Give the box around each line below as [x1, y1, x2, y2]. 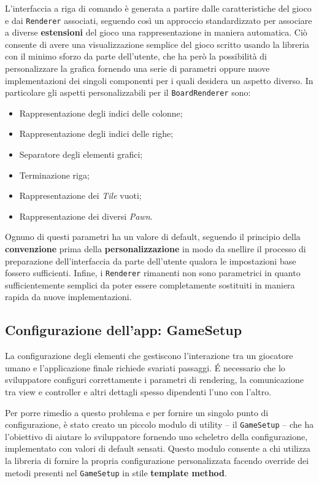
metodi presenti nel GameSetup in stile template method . [5, 466, 227, 479]
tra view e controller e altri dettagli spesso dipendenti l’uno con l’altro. [5, 385, 272, 398]
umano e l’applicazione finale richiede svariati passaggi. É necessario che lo [5, 361, 285, 374]
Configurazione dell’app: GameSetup [5, 320, 242, 339]
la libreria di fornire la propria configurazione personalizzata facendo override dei [5, 454, 309, 467]
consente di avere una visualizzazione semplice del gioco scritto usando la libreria [5, 37, 309, 50]
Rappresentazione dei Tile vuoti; [19, 189, 142, 202]
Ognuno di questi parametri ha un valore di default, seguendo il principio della [5, 230, 301, 243]
